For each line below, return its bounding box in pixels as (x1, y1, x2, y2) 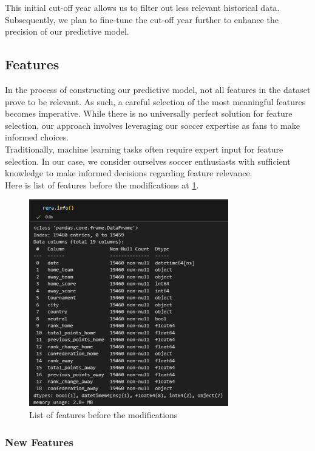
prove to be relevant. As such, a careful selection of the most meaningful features (5, 95, 306, 108)
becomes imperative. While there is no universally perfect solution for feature (5, 107, 293, 120)
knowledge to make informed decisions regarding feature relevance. (5, 167, 252, 179)
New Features (5, 434, 73, 449)
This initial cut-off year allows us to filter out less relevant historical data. (5, 1, 280, 13)
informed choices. (5, 131, 69, 143)
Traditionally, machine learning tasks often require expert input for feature (5, 142, 283, 155)
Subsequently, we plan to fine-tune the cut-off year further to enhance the (5, 13, 279, 26)
